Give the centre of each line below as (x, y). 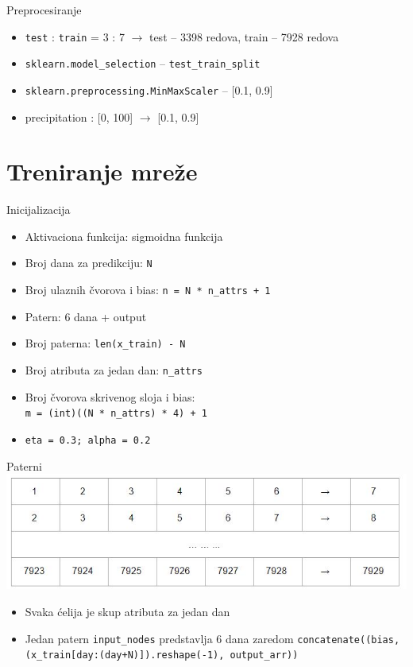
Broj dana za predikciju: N (89, 263)
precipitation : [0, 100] (79, 116)
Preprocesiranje (44, 10)
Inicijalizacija (39, 209)
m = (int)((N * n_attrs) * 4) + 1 (116, 414)
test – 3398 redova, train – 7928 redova (244, 36)
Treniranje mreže (102, 171)
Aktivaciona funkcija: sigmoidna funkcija (124, 236)
